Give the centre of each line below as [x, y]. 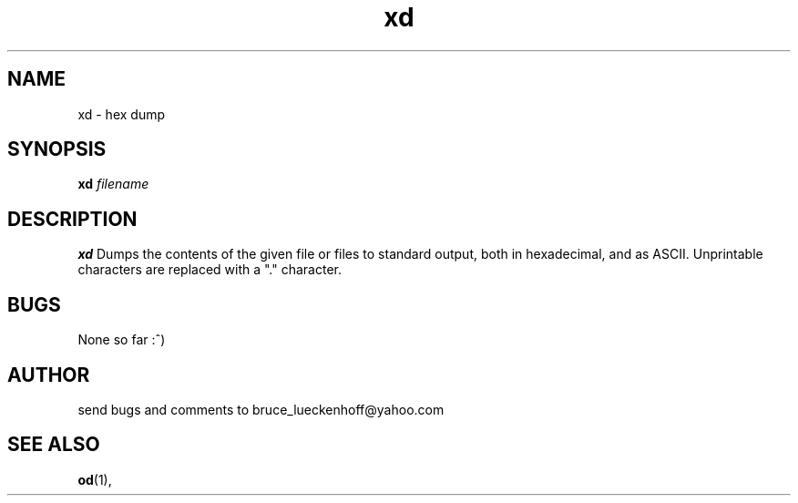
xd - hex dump [121, 114]
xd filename [113, 184]
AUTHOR [49, 375]
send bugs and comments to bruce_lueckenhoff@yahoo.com [261, 409]
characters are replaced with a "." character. [210, 270]
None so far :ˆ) [122, 340]
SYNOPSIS [57, 149]
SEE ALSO [54, 445]
